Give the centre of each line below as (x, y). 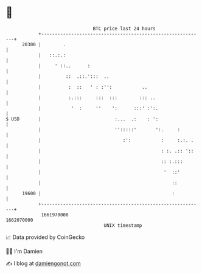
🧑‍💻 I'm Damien (24, 251)
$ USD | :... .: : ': (82, 119)
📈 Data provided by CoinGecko (45, 237)
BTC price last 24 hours (124, 29)
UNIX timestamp (123, 225)
